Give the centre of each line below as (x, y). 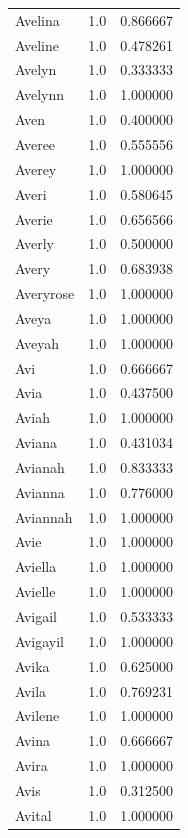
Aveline (37, 44)
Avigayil (40, 640)
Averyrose (45, 293)
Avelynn (40, 94)
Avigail (36, 616)
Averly (34, 243)
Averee (35, 143)
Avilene (37, 715)
